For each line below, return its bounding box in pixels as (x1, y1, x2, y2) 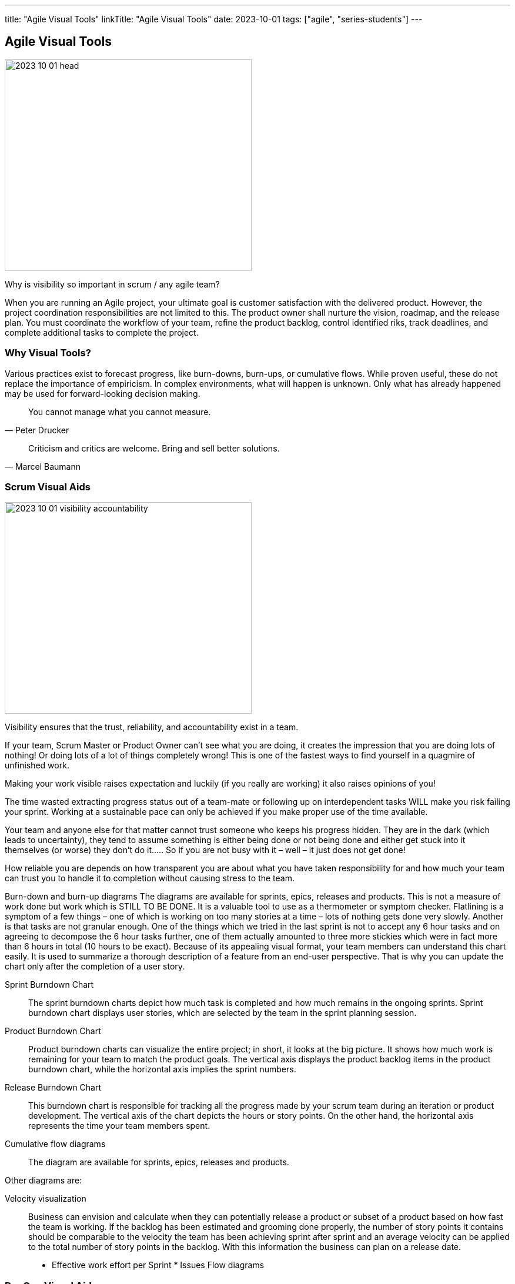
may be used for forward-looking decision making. (5, 388, 200, 399)
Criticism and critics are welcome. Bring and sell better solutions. (28, 443, 280, 453)
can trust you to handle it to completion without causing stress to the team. (5, 873, 295, 884)
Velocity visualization (5, 1193, 86, 1204)
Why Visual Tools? (5, 347, 91, 359)
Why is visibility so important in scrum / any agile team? (5, 279, 220, 289)
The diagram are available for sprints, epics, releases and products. (28, 1157, 289, 1168)
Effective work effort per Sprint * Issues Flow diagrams (52, 1260, 265, 1270)
